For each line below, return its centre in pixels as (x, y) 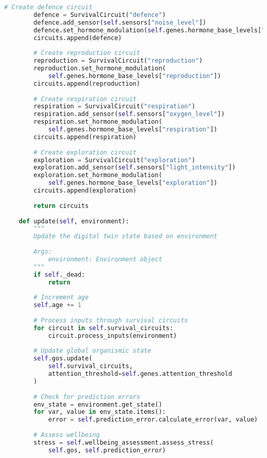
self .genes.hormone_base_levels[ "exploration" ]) (133, 183)
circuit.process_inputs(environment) (112, 336)
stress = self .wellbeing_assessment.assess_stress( (124, 442)
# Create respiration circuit (85, 99)
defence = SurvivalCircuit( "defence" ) (100, 15)
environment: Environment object (105, 259)
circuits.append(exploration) (85, 190)
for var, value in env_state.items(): (100, 412)
